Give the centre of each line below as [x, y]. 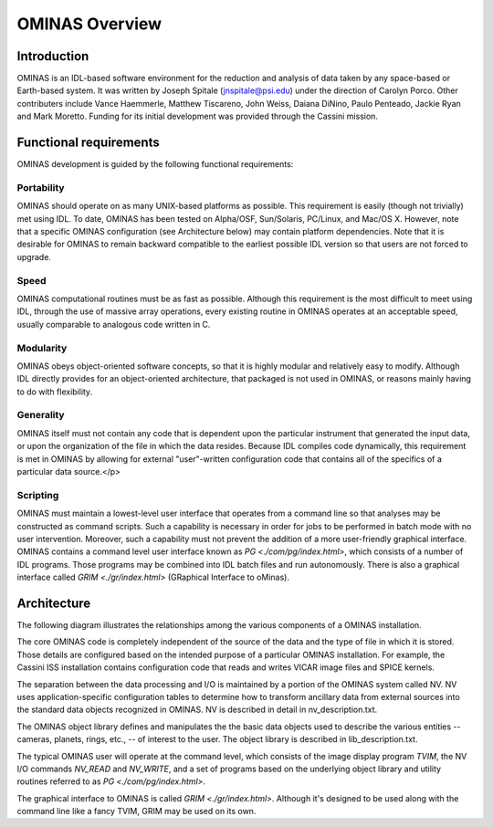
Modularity [42, 348]
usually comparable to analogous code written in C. [114, 324]
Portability [41, 187]
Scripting [38, 495]
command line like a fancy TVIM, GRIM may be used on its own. [136, 811]
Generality [41, 415]
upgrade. [34, 256]
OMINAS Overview [89, 24]
